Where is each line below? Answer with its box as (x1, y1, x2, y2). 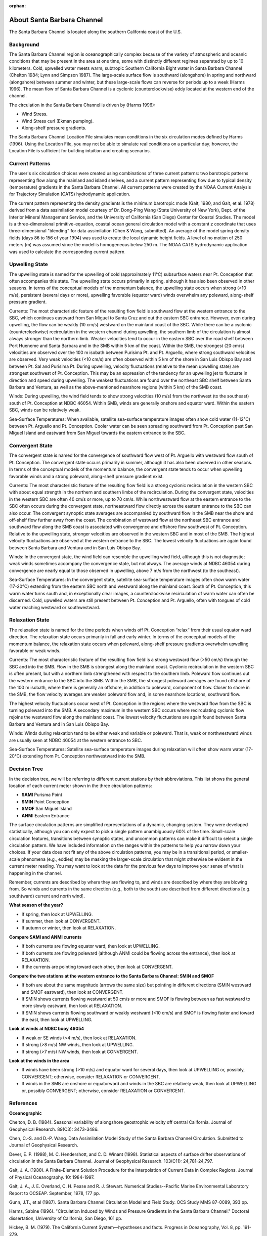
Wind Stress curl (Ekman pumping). (21, 118, 94, 124)
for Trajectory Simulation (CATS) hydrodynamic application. (9, 191, 131, 197)
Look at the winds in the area (9, 1058, 70, 1064)
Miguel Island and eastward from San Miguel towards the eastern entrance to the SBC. (9, 430, 185, 436)
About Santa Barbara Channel (9, 15, 103, 24)
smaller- (231, 849, 249, 855)
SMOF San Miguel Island (21, 806, 72, 812)
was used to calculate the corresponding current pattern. (9, 249, 126, 255)
